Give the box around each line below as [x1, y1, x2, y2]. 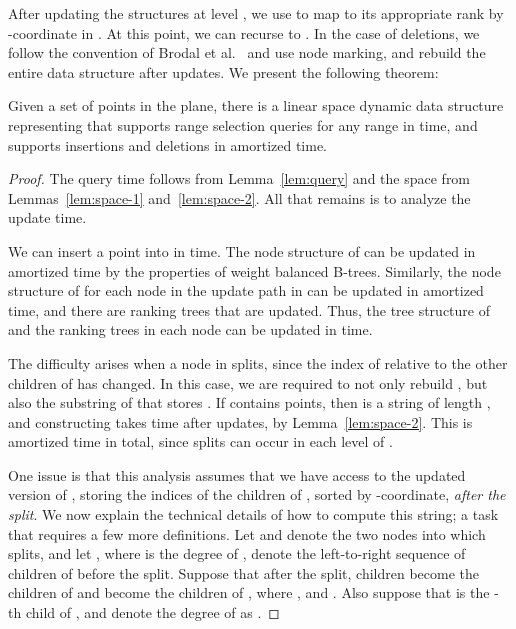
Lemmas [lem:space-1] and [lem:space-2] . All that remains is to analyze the [8, 187, 471, 208]
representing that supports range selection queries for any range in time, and [8, 114, 478, 135]
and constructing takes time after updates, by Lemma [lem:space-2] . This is [8, 411, 473, 432]
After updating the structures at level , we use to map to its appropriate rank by [8, 3, 504, 23]
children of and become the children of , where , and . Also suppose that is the [8, 582, 490, 603]
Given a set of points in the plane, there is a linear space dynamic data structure [8, 95, 504, 116]
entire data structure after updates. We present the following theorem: [8, 61, 439, 82]
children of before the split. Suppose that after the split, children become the [8, 562, 479, 583]
